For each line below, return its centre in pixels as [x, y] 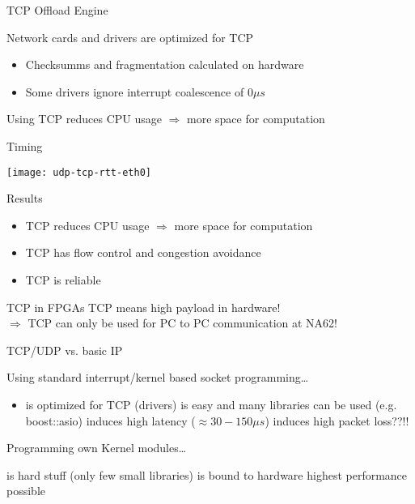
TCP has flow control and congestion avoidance [143, 252]
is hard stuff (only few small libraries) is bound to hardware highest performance [207, 474]
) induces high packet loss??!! [337, 420]
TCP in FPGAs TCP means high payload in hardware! [144, 307]
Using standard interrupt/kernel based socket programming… [158, 377]
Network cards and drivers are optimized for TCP [130, 37]
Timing [25, 145]
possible [26, 491]
